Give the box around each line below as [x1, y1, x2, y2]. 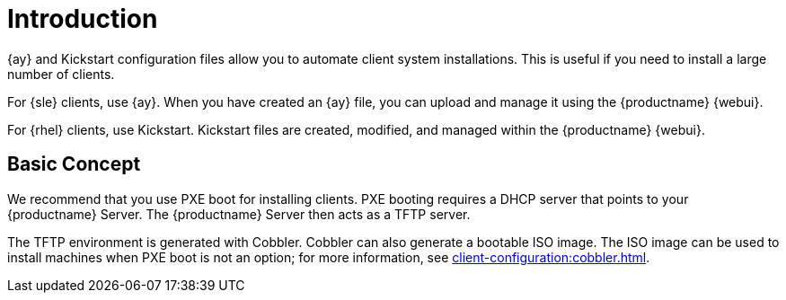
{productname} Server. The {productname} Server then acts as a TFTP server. [7, 206, 471, 222]
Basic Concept [7, 153, 141, 176]
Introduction [7, 4, 158, 34]
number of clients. [7, 66, 115, 82]
